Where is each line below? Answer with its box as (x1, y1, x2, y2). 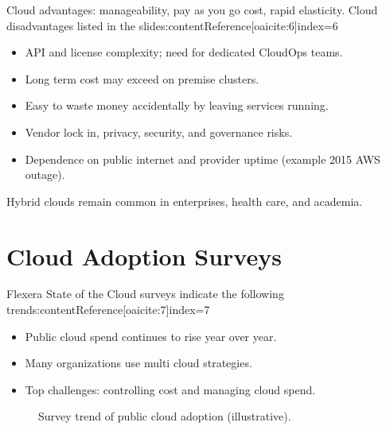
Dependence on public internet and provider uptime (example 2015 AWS (25, 150, 380, 167)
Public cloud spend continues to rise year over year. (25, 327, 277, 344)
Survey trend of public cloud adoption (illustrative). (38, 408, 291, 424)
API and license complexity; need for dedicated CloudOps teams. (25, 44, 343, 60)
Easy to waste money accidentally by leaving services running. (25, 97, 329, 114)
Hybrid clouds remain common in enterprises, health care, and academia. (6, 192, 363, 209)
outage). (25, 166, 65, 183)
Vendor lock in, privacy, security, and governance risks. (25, 123, 293, 140)
